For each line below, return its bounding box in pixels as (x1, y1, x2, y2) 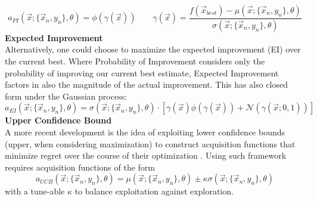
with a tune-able (5, 185, 65, 197)
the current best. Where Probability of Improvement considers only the (5, 55, 265, 67)
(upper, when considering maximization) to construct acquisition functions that (5, 137, 296, 150)
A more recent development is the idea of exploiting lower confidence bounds (5, 126, 285, 138)
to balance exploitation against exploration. (74, 185, 234, 197)
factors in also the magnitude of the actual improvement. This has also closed (5, 78, 288, 91)
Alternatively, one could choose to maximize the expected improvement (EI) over (5, 43, 301, 55)
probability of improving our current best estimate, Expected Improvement (5, 66, 279, 79)
